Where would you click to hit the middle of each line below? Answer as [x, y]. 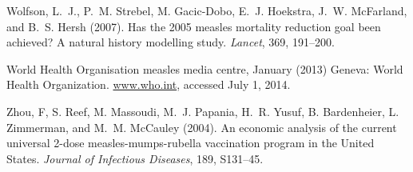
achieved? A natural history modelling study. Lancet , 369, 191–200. [171, 42]
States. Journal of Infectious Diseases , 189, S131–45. [135, 158]
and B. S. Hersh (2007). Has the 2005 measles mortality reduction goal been [194, 26]
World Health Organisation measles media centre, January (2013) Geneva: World [205, 68]
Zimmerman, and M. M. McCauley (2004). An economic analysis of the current [202, 127]
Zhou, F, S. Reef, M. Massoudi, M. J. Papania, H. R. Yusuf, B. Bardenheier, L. [203, 111]
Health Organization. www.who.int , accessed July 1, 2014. [149, 84]
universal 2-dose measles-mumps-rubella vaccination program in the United [191, 143]
